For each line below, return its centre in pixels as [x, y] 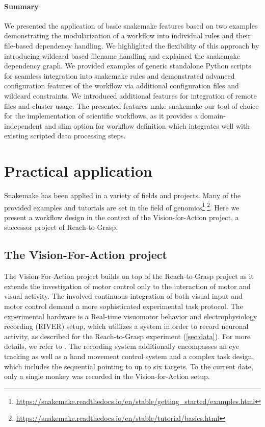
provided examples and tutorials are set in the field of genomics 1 [105, 206]
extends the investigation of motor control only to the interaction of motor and [127, 286]
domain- [213, 116]
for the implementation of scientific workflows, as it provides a [101, 116]
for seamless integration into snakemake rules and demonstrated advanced [120, 75]
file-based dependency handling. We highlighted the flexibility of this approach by [132, 45]
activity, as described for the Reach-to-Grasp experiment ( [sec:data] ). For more [127, 336]
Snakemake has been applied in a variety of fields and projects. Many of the [123, 195]
